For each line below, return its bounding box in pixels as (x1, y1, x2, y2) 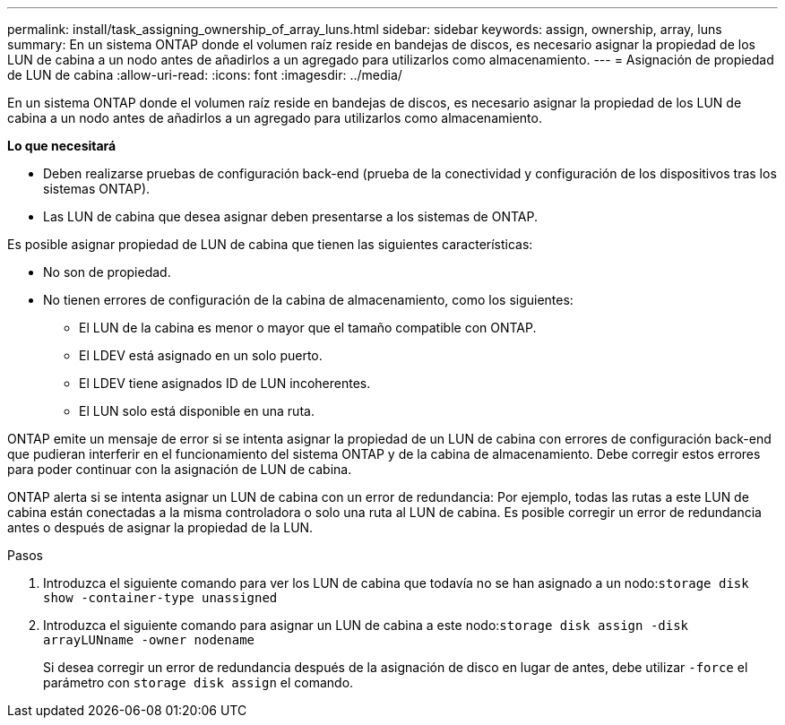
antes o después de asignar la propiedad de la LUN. (7, 520, 314, 535)
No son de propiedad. (43, 264, 171, 280)
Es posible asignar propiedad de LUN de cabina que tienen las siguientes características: (7, 237, 533, 252)
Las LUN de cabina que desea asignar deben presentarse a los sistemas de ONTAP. (43, 209, 538, 224)
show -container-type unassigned (43, 591, 278, 605)
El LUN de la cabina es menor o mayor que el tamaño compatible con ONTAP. (79, 320, 537, 335)
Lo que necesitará (7, 138, 116, 153)
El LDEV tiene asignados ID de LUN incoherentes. (79, 375, 371, 391)
